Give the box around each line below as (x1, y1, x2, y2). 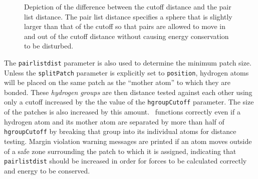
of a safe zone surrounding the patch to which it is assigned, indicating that (4, 145, 236, 156)
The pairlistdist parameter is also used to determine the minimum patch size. (4, 57, 251, 67)
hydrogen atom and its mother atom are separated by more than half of (4, 116, 224, 126)
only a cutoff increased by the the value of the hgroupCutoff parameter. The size (4, 96, 254, 107)
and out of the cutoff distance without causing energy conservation (24, 30, 229, 41)
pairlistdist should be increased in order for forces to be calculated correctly (4, 155, 247, 166)
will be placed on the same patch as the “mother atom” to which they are (4, 77, 231, 87)
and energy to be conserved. (4, 165, 90, 175)
